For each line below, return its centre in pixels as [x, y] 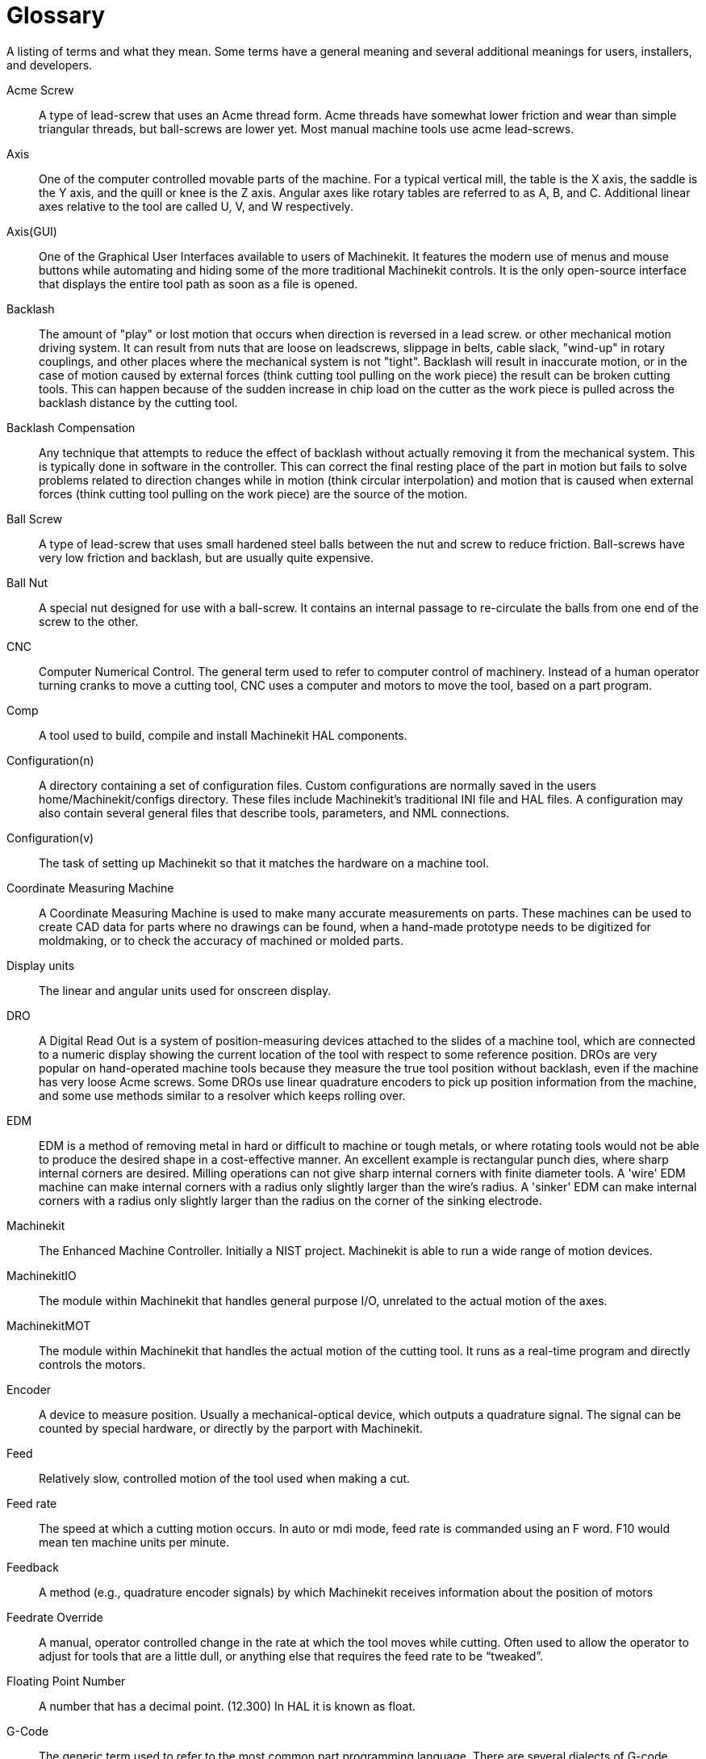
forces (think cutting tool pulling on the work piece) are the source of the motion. [253, 493]
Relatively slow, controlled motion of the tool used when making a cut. [225, 1478]
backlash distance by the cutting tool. [138, 402]
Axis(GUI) [32, 231]
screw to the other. [89, 621]
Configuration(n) [50, 760]
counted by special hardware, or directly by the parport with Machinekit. [231, 1428]
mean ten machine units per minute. [134, 1542]
